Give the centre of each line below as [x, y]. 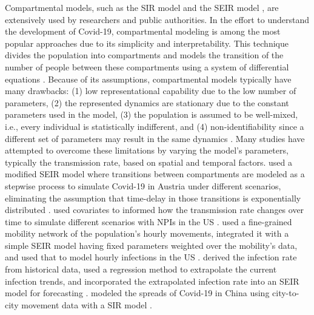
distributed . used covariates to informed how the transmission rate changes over [155, 210]
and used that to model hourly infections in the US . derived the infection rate [151, 257]
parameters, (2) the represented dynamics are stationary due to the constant [147, 102]
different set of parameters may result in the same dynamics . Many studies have [155, 138]
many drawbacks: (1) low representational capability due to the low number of [151, 91]
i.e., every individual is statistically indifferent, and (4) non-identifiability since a [155, 126]
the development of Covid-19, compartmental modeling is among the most [143, 31]
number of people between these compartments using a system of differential [147, 66]
